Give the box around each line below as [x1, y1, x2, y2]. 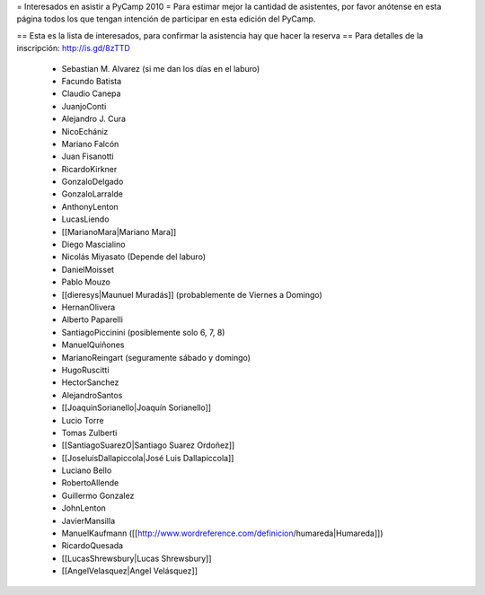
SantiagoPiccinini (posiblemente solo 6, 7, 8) [61, 327, 225, 337]
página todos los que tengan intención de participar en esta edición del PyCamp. [16, 13, 316, 24]
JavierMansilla [61, 515, 116, 526]
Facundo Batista [61, 75, 122, 86]
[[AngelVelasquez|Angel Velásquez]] [61, 565, 198, 576]
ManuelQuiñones [61, 339, 125, 350]
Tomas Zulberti [61, 427, 118, 438]
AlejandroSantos [61, 389, 123, 400]
